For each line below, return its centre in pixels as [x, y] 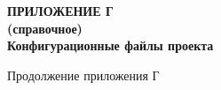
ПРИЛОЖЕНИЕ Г [60, 11]
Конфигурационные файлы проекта [110, 45]
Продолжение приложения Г [83, 75]
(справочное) [45, 28]
